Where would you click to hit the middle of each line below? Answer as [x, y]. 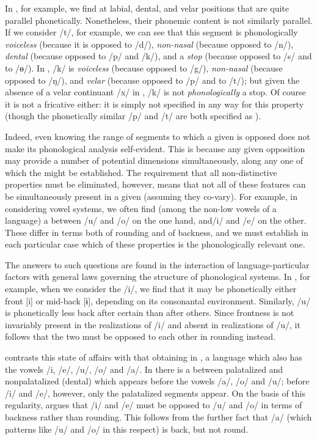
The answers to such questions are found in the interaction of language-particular [157, 264]
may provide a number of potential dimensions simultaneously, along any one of [154, 160]
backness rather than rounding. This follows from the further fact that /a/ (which [158, 417]
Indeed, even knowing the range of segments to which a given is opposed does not [158, 136]
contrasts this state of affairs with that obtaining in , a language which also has [154, 357]
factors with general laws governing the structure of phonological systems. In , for [158, 277]
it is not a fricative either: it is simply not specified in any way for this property [155, 104]
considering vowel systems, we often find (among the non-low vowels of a [141, 208]
